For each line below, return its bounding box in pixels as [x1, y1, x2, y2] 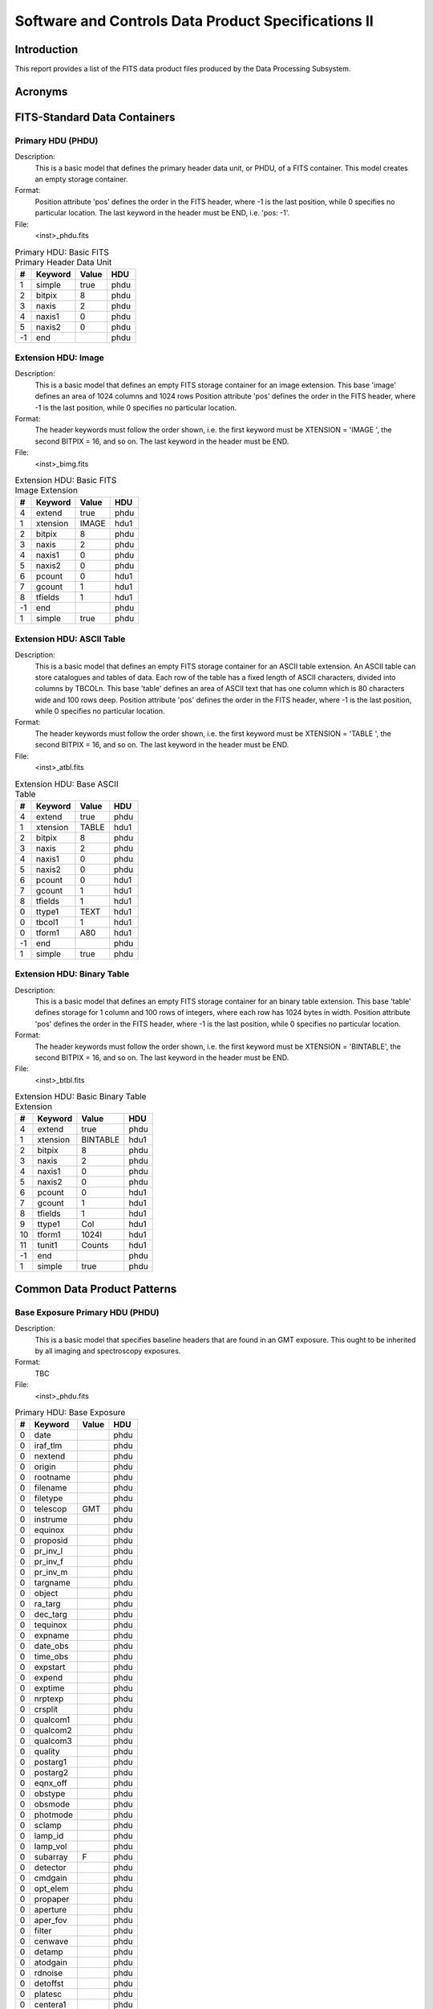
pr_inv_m [34, 1567, 68, 1578]
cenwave [34, 1936, 69, 1947]
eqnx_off [34, 1778, 68, 1789]
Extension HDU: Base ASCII [14, 778, 119, 789]
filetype [34, 1493, 63, 1504]
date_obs [34, 1640, 69, 1651]
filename [34, 1483, 67, 1494]
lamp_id [34, 1831, 64, 1842]
